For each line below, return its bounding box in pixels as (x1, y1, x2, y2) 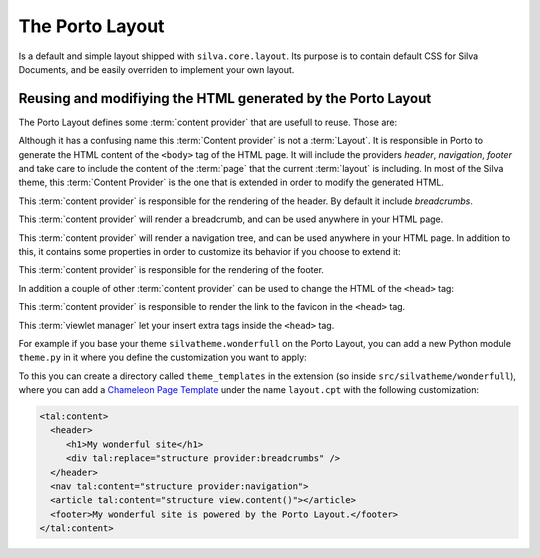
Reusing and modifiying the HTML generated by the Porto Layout (18, 90, 432, 107)
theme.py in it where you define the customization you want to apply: (18, 351, 307, 364)
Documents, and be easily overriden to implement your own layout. (18, 63, 295, 75)
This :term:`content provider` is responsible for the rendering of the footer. (18, 264, 325, 276)
